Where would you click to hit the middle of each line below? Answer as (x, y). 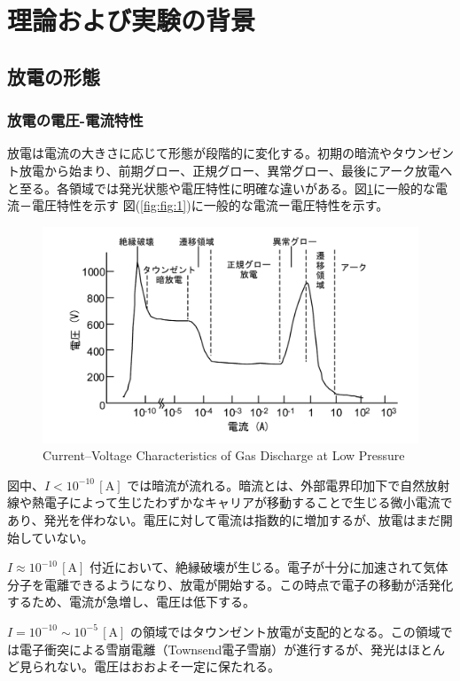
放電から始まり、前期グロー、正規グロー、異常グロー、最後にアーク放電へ (236, 170)
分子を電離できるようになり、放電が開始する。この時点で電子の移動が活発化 (230, 584)
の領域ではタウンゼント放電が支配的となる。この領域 (285, 631)
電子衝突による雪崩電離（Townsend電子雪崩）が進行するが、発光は (214, 649)
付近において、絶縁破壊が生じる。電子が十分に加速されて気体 (269, 567)
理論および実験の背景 (132, 20)
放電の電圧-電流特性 (75, 120)
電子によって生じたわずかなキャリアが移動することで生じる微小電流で (248, 502)
